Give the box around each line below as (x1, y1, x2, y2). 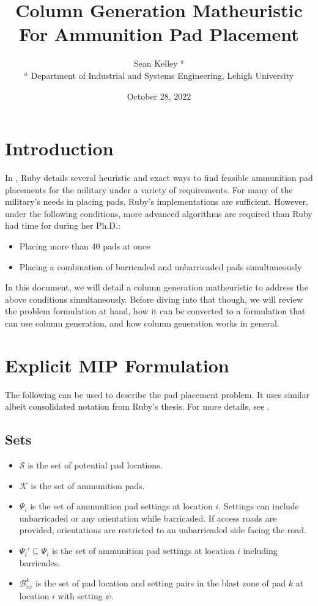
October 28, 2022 (127, 89, 191, 102)
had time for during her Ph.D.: (5, 219, 120, 232)
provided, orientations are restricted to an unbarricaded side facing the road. (19, 523, 306, 536)
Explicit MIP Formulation (5, 352, 229, 377)
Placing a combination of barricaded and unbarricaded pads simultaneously (19, 260, 302, 273)
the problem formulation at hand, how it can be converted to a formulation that (5, 305, 306, 317)
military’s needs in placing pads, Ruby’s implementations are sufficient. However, (5, 195, 308, 208)
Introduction (5, 136, 114, 161)
